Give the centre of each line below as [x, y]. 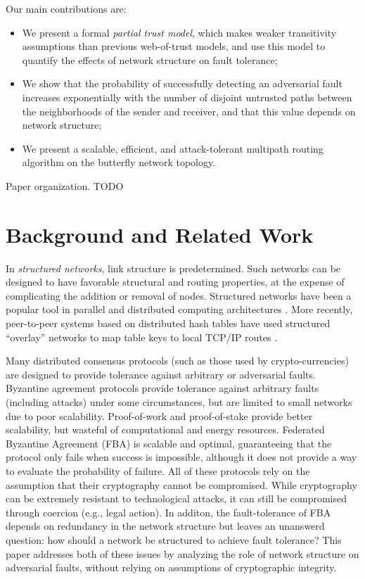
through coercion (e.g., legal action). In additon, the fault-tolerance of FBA [168, 512]
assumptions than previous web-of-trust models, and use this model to [174, 46]
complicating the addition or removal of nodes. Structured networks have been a [179, 295]
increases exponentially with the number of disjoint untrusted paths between [187, 97]
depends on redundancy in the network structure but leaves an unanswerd [165, 526]
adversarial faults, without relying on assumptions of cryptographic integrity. [171, 567]
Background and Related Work [160, 234]
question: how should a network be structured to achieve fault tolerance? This [174, 539]
